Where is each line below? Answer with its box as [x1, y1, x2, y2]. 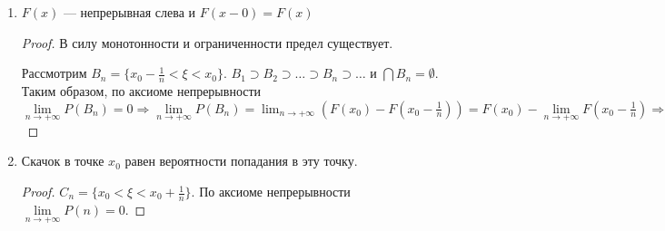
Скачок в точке [21, 151, 104, 170]
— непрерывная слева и [63, 3, 196, 21]
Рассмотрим [21, 63, 87, 82]
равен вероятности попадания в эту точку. [124, 151, 358, 170]
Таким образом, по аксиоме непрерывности [21, 82, 262, 101]
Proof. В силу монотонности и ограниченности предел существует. [21, 33, 393, 52]
